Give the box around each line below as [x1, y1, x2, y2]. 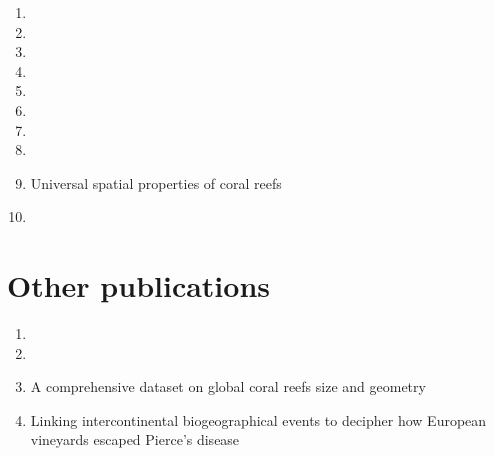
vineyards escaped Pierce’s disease [30, 429, 240, 450]
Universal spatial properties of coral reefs [30, 172, 282, 193]
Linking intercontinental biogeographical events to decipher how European [30, 409, 487, 430]
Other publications [7, 265, 271, 306]
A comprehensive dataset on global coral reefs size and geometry [30, 376, 426, 397]
